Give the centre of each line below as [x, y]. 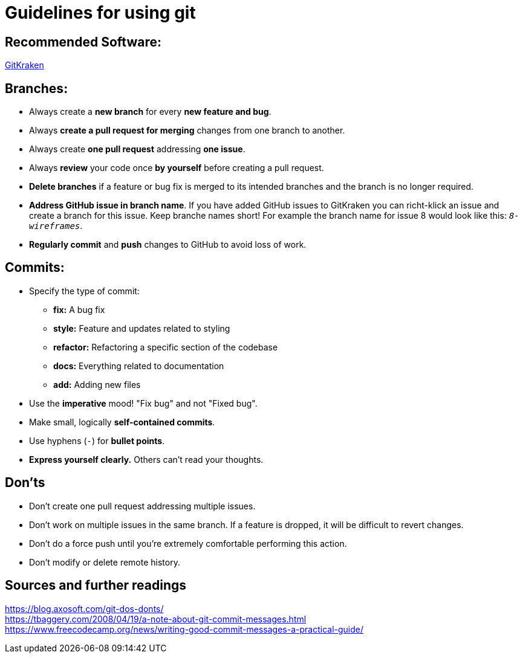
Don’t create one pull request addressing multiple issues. [142, 506]
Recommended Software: [83, 42]
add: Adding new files [97, 384]
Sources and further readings [96, 585]
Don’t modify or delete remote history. [105, 562]
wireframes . [56, 226]
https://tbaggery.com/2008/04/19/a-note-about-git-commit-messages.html [156, 619]
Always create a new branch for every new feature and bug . [150, 112]
